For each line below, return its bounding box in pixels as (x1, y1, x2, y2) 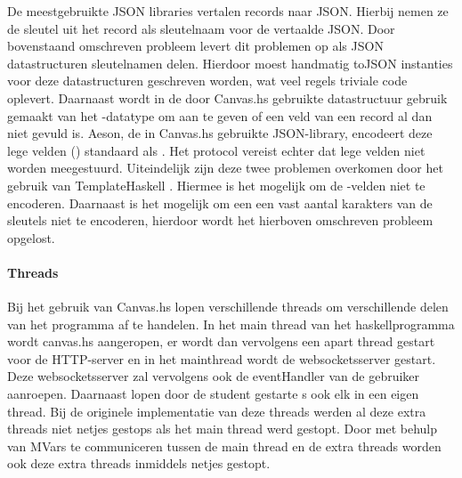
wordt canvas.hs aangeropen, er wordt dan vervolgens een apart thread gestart (7, 332, 435, 351)
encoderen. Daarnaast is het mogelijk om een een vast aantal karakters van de (7, 193, 433, 212)
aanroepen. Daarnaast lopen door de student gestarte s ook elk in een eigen (7, 385, 419, 403)
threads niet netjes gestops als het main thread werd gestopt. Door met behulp (7, 419, 438, 438)
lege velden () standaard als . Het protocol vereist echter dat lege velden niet (7, 141, 426, 159)
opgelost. (7, 228, 55, 247)
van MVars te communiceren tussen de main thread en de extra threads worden (7, 436, 442, 455)
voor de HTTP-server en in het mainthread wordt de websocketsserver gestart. (7, 349, 436, 368)
